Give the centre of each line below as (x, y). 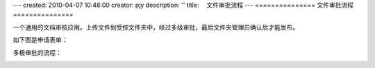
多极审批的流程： (37, 52)
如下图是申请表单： (40, 40)
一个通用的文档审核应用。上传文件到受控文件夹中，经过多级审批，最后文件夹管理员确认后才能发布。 (156, 27)
